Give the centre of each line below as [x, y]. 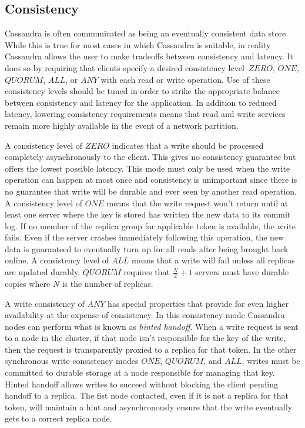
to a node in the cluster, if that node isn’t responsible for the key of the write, [145, 338]
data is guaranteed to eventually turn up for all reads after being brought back [147, 248]
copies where [28, 283]
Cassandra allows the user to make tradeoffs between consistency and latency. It [149, 56]
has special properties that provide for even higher [198, 303]
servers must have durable [242, 272]
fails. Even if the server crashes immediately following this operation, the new [145, 237]
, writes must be [271, 361]
